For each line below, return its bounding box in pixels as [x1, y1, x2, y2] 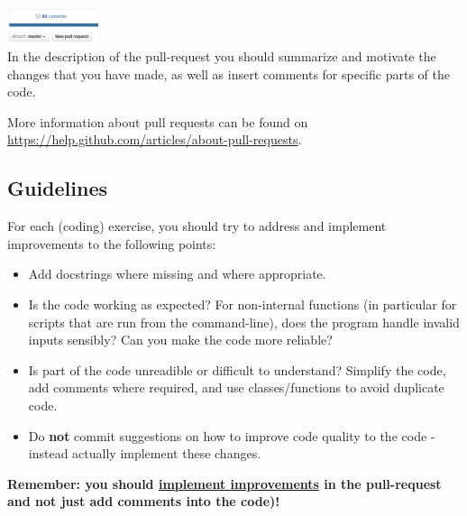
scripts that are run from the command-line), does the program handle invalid [28, 312, 460, 331]
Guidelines [7, 174, 108, 202]
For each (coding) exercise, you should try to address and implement [7, 217, 387, 235]
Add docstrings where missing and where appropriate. [28, 264, 326, 283]
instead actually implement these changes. [28, 444, 261, 463]
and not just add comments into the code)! [7, 492, 280, 511]
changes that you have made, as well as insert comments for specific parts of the [7, 64, 450, 83]
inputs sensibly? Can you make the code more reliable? [28, 330, 333, 349]
